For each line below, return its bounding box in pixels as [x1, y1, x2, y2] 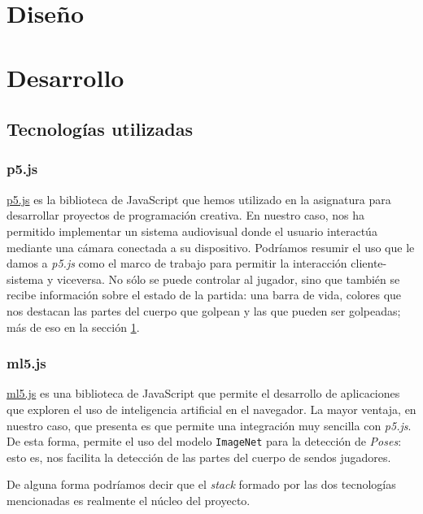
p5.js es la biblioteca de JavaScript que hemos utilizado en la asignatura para [7, 190, 391, 207]
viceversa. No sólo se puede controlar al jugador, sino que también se [56, 270, 400, 287]
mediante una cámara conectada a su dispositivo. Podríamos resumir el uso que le [7, 238, 415, 255]
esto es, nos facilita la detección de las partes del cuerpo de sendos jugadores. [7, 448, 391, 465]
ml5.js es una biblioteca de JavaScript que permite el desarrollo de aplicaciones [7, 385, 400, 402]
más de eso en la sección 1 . [7, 318, 140, 335]
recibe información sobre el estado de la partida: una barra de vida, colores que [7, 286, 402, 303]
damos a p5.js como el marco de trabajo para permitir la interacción [7, 255, 347, 272]
